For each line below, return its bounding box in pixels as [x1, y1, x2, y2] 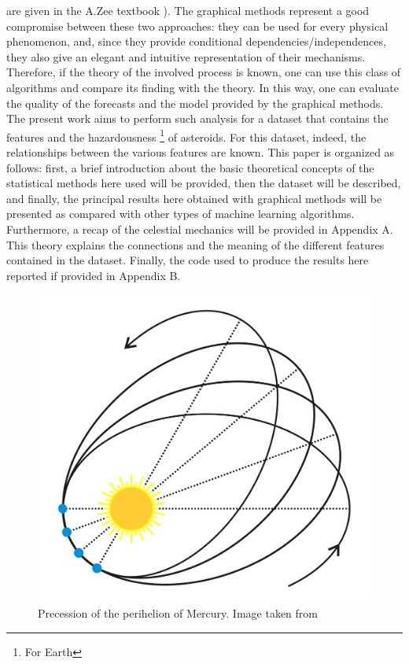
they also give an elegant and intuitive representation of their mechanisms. [6, 48, 366, 65]
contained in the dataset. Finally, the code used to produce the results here [6, 252, 369, 268]
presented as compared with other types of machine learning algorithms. [6, 205, 355, 222]
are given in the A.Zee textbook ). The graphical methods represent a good [6, 2, 370, 18]
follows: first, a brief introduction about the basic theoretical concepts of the [6, 159, 374, 175]
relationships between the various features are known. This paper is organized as [6, 144, 395, 160]
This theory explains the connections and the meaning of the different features [6, 236, 385, 253]
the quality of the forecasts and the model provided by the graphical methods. [6, 94, 384, 111]
